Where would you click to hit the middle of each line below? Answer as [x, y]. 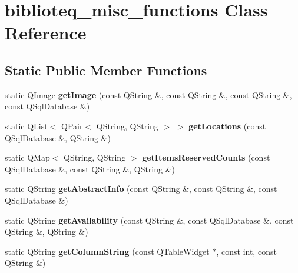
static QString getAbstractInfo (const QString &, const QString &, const [141, 189]
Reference [46, 33]
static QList [26, 126]
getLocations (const [227, 126]
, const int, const [246, 251]
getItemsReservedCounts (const [206, 157]
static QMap [27, 157]
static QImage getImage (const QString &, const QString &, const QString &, [148, 94]
